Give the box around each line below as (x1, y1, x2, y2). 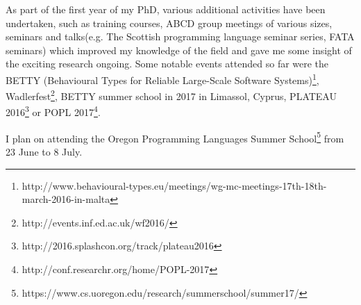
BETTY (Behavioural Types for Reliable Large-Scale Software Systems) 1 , (6, 70, 319, 87)
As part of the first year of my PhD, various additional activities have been (6, 2, 326, 16)
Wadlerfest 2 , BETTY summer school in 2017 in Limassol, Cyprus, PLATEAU (6, 87, 337, 103)
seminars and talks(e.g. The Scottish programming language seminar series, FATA (6, 29, 355, 44)
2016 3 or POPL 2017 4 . (6, 103, 101, 119)
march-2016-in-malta (22, 192, 110, 206)
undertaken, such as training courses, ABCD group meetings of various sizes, (6, 15, 333, 30)
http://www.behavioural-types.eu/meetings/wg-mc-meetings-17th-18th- (22, 178, 327, 192)
